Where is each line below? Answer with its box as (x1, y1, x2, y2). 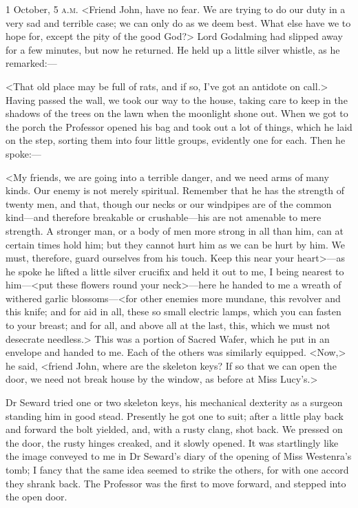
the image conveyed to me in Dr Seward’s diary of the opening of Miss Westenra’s (6, 449, 352, 463)
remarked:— (6, 56, 57, 70)
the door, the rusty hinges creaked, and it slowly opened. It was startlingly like (6, 435, 339, 449)
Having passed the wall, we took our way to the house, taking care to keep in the (6, 92, 348, 107)
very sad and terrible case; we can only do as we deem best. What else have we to (6, 15, 351, 30)
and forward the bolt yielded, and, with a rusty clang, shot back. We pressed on (6, 422, 343, 436)
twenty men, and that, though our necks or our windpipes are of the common (6, 196, 332, 211)
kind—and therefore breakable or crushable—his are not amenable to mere (6, 210, 322, 224)
